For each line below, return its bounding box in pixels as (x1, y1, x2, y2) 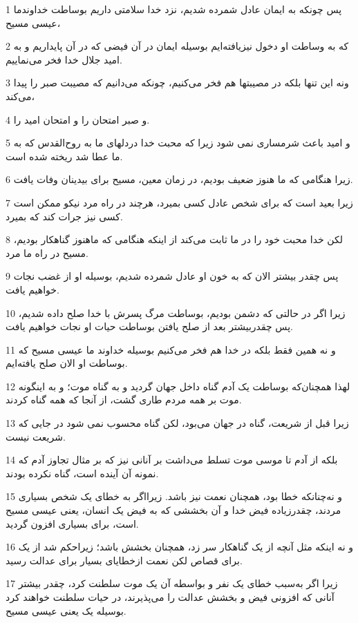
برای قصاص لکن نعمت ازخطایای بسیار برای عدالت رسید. (6, 553, 243, 567)
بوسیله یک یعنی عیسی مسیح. (6, 603, 126, 617)
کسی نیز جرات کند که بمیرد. (6, 209, 123, 223)
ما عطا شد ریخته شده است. (6, 148, 123, 163)
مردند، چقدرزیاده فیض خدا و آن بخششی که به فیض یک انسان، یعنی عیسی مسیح (6, 503, 341, 517)
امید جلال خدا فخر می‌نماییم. (6, 52, 122, 66)
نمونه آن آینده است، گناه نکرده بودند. (6, 466, 159, 480)
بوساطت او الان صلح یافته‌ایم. (6, 356, 128, 370)
